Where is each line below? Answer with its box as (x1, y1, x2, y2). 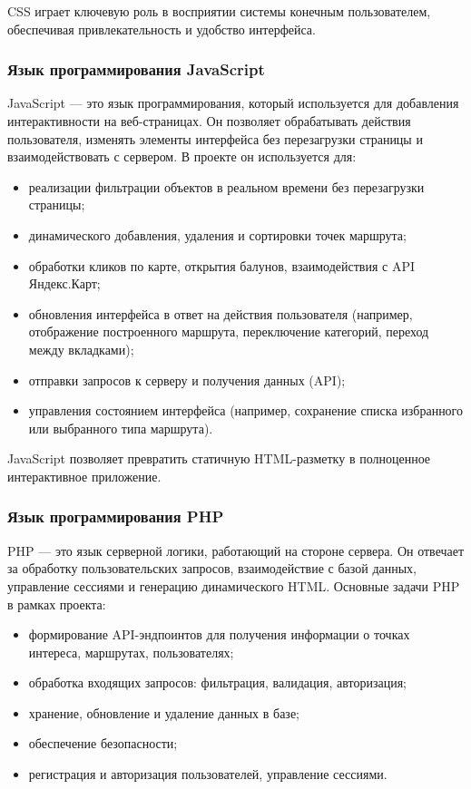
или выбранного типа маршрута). (28, 418, 213, 437)
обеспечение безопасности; (28, 734, 178, 753)
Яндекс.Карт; (28, 274, 101, 293)
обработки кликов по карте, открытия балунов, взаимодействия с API (28, 256, 416, 275)
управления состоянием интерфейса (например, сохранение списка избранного (28, 401, 464, 420)
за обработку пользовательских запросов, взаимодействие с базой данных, (7, 559, 417, 578)
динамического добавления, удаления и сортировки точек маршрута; (28, 225, 407, 244)
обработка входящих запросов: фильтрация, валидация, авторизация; (28, 673, 407, 692)
